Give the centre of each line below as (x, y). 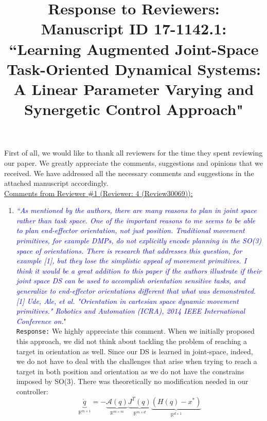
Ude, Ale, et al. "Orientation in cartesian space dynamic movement (133, 301)
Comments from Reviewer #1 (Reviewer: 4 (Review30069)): (99, 193)
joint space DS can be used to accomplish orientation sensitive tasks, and (131, 281)
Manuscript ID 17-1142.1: (134, 28)
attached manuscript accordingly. (56, 183)
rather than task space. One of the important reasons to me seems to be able (136, 220)
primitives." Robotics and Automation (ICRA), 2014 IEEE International (131, 311)
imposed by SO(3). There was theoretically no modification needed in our (132, 381)
